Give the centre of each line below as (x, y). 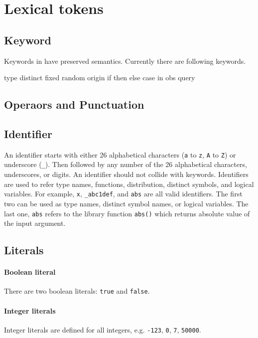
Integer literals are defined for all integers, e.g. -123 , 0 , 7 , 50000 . (103, 329)
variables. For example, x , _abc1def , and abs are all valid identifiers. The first (123, 194)
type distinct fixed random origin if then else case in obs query (100, 78)
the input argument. (35, 223)
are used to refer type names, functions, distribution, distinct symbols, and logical (129, 184)
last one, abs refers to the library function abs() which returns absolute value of (127, 213)
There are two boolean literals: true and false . (77, 291)
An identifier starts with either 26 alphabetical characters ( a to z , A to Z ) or (120, 154)
